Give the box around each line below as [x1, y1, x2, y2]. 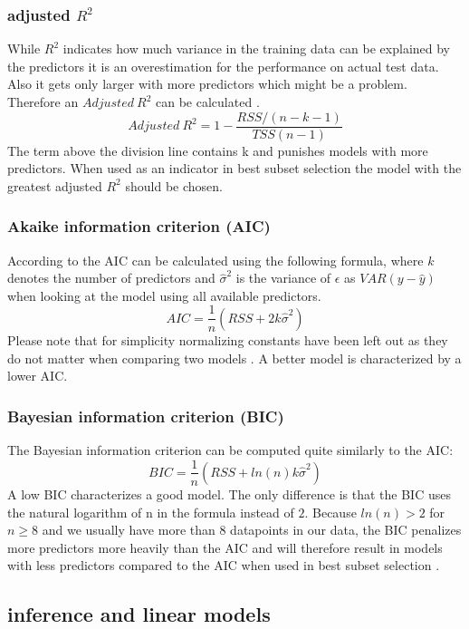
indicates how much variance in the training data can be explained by [62, 39, 451, 58]
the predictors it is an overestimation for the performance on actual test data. [7, 56, 439, 75]
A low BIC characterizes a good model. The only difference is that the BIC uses [7, 484, 451, 503]
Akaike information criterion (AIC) [7, 215, 271, 237]
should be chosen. [125, 176, 223, 195]
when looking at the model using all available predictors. [7, 285, 321, 305]
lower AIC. [7, 366, 68, 385]
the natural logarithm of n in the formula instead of [7, 502, 294, 521]
